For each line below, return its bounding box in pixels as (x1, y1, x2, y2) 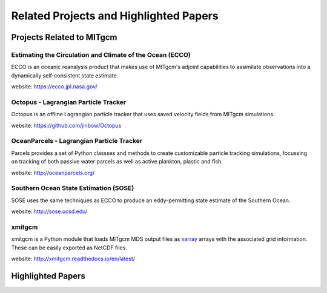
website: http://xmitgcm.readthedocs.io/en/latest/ (11, 255, 136, 262)
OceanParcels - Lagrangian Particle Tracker (11, 137, 142, 145)
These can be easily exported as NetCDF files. (11, 244, 127, 251)
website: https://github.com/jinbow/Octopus (11, 122, 122, 129)
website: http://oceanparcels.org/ (11, 169, 95, 176)
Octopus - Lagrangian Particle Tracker (11, 97, 127, 106)
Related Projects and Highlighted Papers (11, 9, 219, 22)
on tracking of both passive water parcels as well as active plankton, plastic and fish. (11, 158, 223, 165)
